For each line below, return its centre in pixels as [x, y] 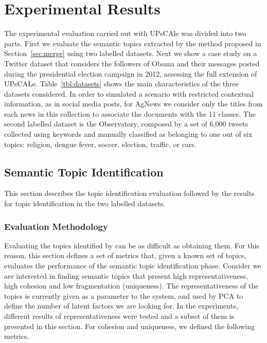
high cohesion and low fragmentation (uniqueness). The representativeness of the [131, 286]
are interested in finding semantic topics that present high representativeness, [126, 275]
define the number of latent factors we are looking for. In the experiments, [121, 306]
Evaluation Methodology [56, 226]
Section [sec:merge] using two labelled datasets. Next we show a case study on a [131, 53]
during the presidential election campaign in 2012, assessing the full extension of [131, 73]
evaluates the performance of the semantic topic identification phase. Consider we [133, 266]
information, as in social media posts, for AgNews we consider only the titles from [133, 104]
